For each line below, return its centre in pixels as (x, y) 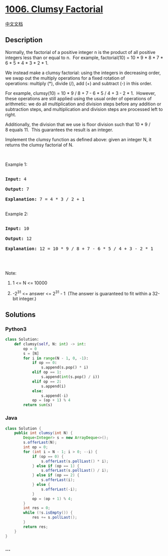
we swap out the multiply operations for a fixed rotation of (65, 78)
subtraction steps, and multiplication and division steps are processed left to (84, 109)
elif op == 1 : (47, 372)
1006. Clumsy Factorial (54, 9)
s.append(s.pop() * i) (65, 367)
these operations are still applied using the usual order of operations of (78, 98)
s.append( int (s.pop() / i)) (70, 377)
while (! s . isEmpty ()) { (48, 513)
